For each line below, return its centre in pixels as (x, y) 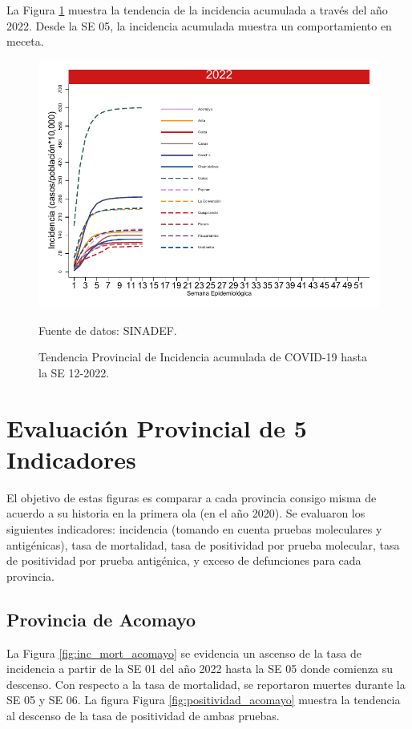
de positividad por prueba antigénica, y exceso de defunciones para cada (184, 560)
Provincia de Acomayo (101, 619)
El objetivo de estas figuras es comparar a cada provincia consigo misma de (192, 497)
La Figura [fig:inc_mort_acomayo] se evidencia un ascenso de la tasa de (184, 652)
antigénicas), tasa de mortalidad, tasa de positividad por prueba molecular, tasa (203, 544)
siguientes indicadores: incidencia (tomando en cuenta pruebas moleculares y (194, 529)
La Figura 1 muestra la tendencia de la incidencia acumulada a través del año (197, 10)
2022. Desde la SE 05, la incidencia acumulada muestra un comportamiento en (199, 25)
